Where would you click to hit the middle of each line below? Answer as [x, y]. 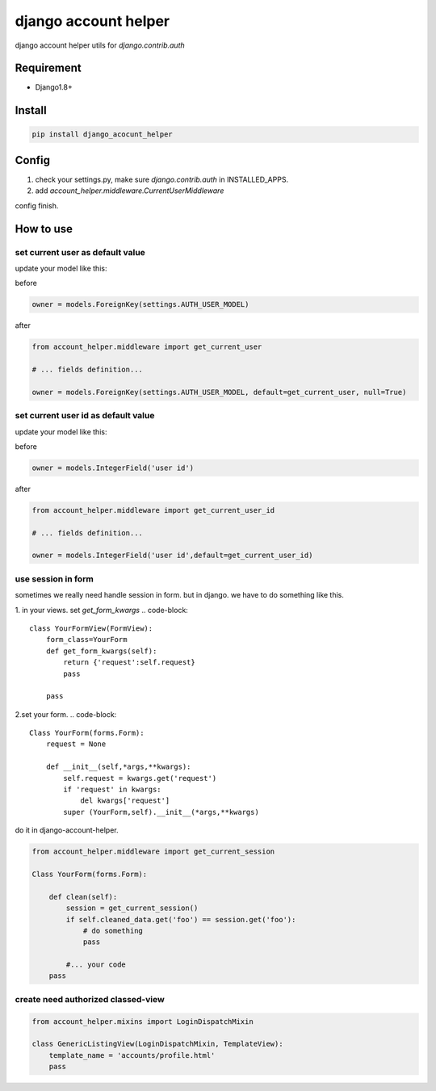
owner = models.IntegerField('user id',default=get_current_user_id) [172, 556]
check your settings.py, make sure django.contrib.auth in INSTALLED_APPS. [162, 179]
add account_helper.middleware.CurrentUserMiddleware [130, 191]
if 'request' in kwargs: [112, 790]
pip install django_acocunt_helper [102, 134]
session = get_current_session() [132, 908]
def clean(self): [83, 897]
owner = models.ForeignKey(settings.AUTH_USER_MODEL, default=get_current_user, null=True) [219, 392]
